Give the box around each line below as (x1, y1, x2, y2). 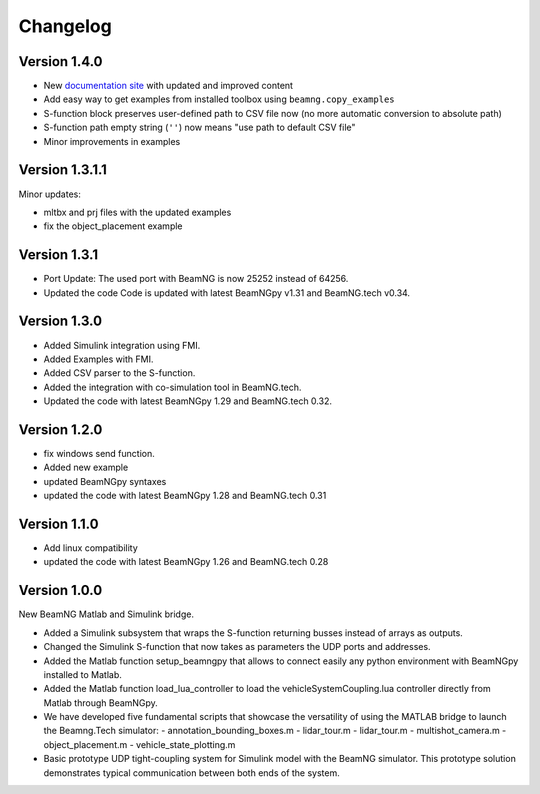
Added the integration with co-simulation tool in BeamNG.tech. (43, 381, 302, 393)
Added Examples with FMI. (43, 353, 154, 365)
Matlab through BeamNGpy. (43, 696, 159, 709)
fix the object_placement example (43, 220, 184, 232)
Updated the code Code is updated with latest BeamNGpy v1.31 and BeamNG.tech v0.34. (43, 286, 410, 299)
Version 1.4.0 (18, 53, 103, 70)
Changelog (18, 15, 112, 37)
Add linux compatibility (43, 542, 139, 554)
